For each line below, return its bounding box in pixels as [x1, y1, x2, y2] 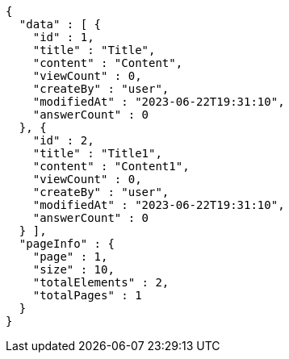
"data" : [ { [19, 18, 102, 31]
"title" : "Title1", [32, 147, 162, 160]
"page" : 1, [32, 250, 108, 263]
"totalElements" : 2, [32, 276, 170, 289]
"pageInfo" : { [19, 237, 115, 250]
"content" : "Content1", [32, 160, 190, 173]
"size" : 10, [32, 263, 115, 276]
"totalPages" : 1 [32, 289, 142, 302]
